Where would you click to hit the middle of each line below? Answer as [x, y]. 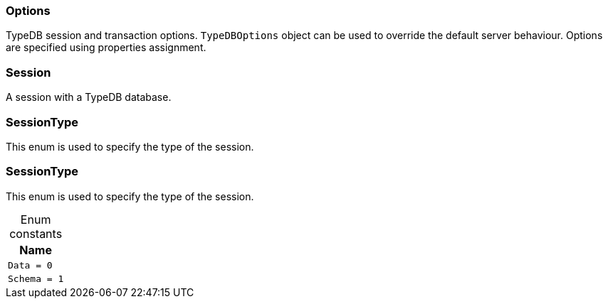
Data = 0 [30, 265]
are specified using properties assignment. [106, 48]
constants [36, 233]
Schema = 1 [36, 278]
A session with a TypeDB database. [89, 97]
